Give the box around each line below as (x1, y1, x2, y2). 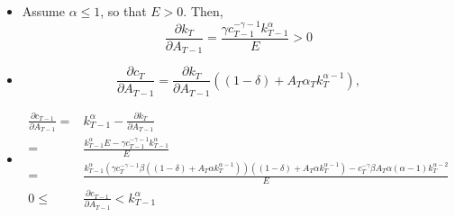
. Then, (183, 2, 223, 20)
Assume (22, 2, 65, 20)
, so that (100, 2, 147, 20)
